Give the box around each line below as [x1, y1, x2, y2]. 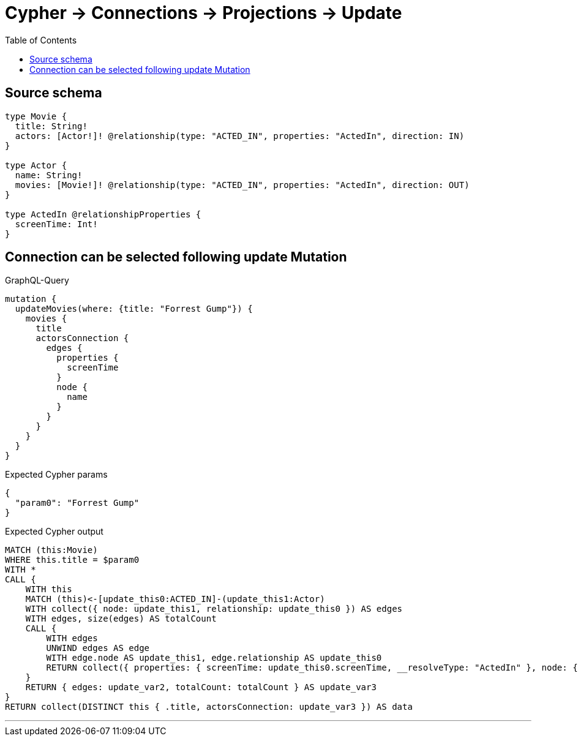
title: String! [15, 121, 88, 131]
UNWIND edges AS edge [46, 643, 150, 653]
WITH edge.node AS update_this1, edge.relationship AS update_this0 [46, 653, 382, 663]
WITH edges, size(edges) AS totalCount [25, 614, 217, 624]
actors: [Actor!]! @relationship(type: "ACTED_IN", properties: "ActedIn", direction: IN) [15, 130, 465, 141]
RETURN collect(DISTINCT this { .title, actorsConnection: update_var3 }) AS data [5, 702, 413, 712]
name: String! [15, 170, 83, 180]
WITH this [25, 584, 72, 595]
